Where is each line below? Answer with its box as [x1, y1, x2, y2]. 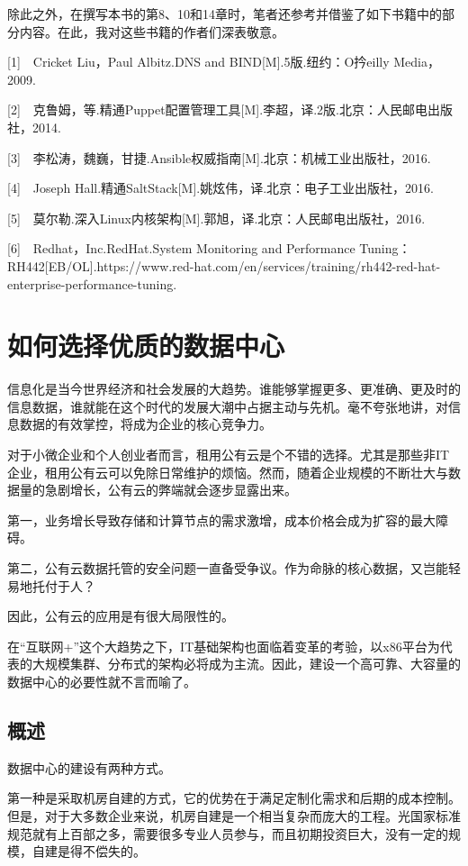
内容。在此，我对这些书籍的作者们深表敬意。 [19, 22, 284, 41]
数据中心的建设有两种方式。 [7, 758, 171, 777]
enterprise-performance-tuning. [7, 274, 177, 293]
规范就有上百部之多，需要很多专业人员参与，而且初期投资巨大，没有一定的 [7, 824, 448, 843]
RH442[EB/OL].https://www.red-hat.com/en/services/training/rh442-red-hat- [7, 256, 441, 275]
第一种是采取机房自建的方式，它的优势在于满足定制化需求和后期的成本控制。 [7, 789, 461, 807]
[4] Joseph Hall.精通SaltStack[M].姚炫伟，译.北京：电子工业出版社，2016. [7, 178, 434, 197]
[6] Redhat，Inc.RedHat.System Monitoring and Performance [7, 239, 355, 258]
